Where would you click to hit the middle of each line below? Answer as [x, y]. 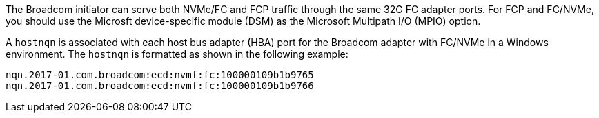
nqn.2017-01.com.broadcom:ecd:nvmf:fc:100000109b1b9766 [160, 86]
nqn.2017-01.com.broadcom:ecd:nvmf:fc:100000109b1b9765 [160, 75]
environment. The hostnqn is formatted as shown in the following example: [177, 54]
